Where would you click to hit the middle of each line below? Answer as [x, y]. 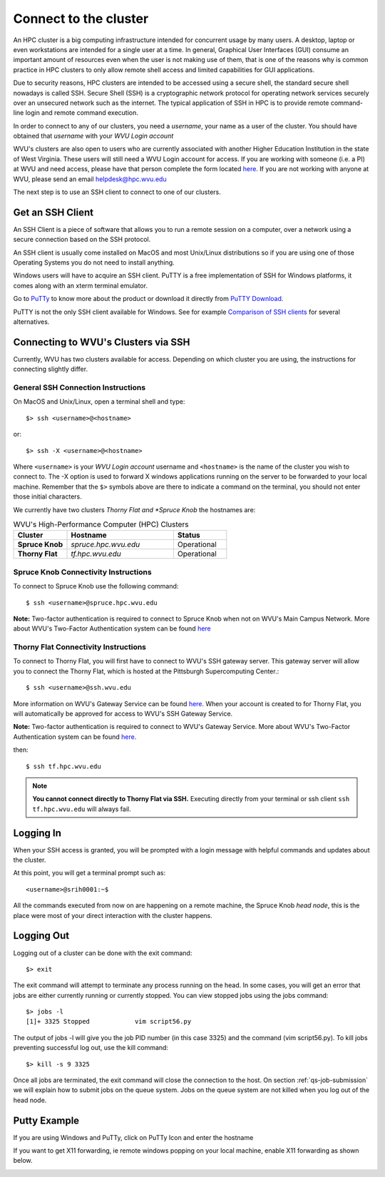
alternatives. [31, 322]
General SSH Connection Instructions [79, 387]
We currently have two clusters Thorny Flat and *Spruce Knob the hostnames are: [134, 509]
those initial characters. [47, 496]
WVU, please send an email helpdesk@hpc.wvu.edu [90, 179]
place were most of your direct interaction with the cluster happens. [113, 915]
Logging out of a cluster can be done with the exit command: [103, 953]
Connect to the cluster [81, 19]
